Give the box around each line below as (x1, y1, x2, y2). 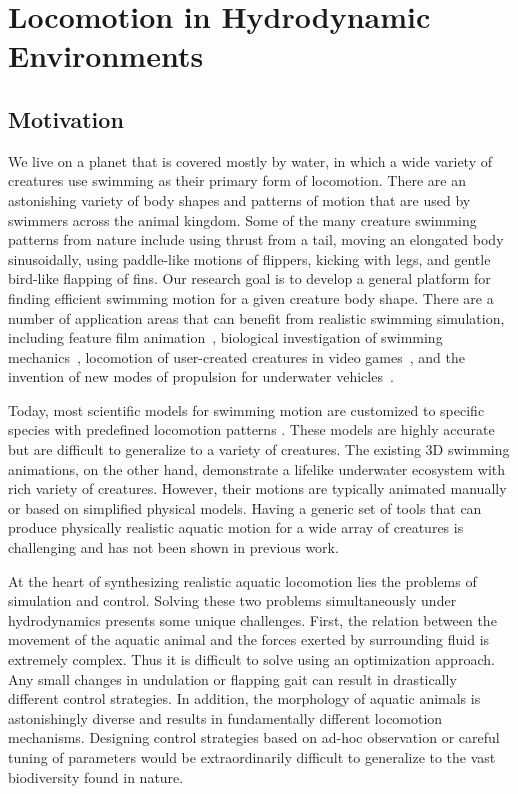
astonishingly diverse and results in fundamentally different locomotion (8, 707, 443, 728)
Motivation (8, 103, 124, 134)
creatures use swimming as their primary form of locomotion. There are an (8, 170, 466, 191)
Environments (8, 35, 204, 76)
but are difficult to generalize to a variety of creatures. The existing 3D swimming (8, 439, 510, 460)
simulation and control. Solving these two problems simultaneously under (8, 590, 457, 611)
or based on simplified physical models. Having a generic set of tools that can (8, 497, 482, 518)
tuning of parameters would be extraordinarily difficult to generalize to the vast (8, 746, 496, 767)
